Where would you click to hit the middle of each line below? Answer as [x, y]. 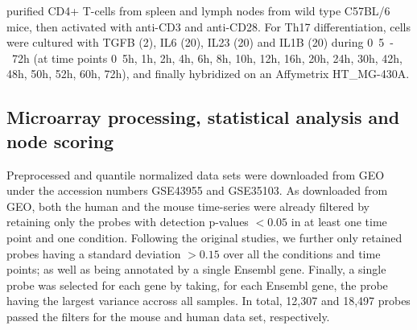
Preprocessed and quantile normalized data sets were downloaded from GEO [196, 174]
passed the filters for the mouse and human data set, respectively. [168, 316]
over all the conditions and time [302, 253]
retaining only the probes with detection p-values [128, 222]
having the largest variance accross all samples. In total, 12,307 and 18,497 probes [208, 301]
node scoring [60, 140]
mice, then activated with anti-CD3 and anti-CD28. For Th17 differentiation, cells [209, 26]
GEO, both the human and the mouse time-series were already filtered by [188, 206]
